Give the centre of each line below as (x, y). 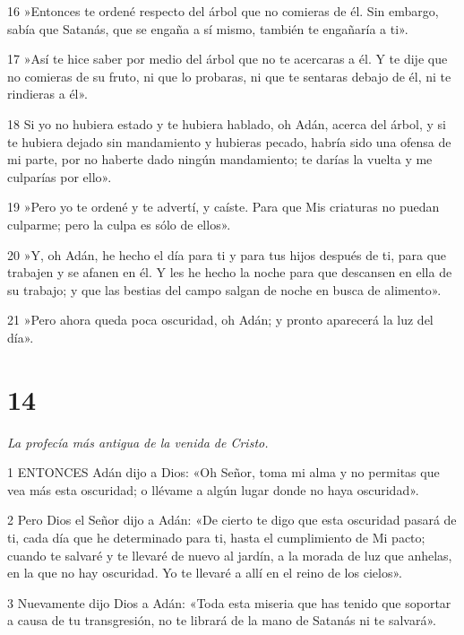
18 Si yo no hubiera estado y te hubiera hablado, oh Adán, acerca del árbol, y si (227, 123)
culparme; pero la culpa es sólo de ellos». (119, 224)
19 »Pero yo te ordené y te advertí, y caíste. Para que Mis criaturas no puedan (223, 207)
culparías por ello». (60, 176)
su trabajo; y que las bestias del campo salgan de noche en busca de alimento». (224, 289)
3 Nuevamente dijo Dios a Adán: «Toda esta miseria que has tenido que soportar (229, 602)
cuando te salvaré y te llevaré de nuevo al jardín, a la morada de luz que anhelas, (230, 555)
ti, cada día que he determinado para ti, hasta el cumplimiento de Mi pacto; (216, 537)
